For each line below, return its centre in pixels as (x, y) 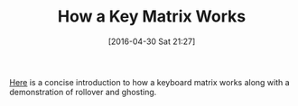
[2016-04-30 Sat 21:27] (152, 41)
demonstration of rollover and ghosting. (83, 92)
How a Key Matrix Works (152, 17)
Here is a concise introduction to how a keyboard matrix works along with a (150, 82)
